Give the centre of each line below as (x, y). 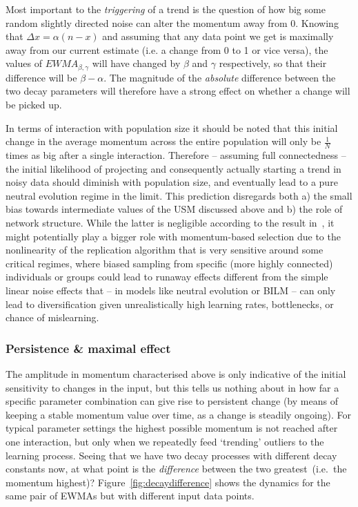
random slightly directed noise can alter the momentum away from (147, 22)
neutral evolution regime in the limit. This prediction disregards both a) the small (179, 195)
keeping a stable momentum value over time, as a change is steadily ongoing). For (179, 414)
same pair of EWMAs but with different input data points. (130, 496)
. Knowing (317, 22)
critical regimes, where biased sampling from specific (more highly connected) (169, 263)
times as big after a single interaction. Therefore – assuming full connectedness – (176, 155)
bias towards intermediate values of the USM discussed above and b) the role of (174, 209)
